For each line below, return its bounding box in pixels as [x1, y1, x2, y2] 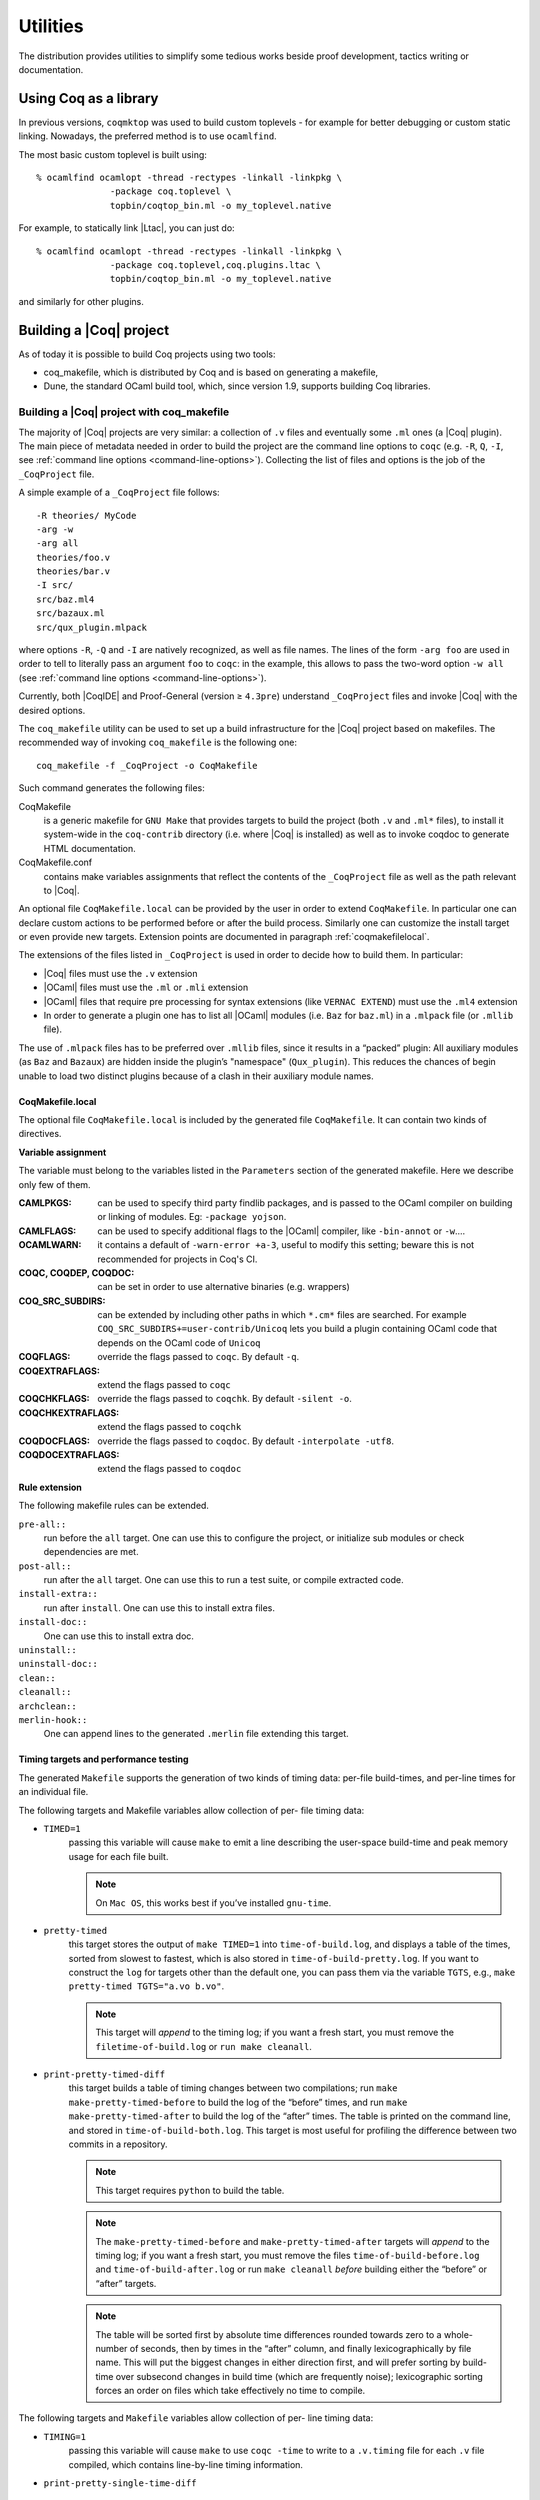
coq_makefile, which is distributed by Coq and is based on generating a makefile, [43, 366, 379, 379]
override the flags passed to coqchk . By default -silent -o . [97, 1393, 352, 1405]
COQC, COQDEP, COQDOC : [18, 1266, 135, 1279]
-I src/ [36, 580, 74, 591]
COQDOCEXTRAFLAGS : [18, 1448, 120, 1460]
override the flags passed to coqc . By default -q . [97, 1351, 300, 1363]
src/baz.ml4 [36, 593, 95, 605]
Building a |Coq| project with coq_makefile [18, 405, 230, 419]
